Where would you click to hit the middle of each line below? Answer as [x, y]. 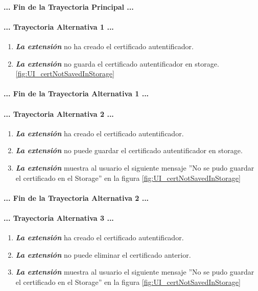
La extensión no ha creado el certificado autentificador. [104, 46]
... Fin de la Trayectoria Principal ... [69, 6]
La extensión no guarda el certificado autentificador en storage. [117, 63]
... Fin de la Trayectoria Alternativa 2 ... [76, 198]
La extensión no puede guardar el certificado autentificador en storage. [129, 150]
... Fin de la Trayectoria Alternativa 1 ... [76, 93]
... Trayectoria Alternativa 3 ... [59, 217]
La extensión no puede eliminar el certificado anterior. [103, 254]
